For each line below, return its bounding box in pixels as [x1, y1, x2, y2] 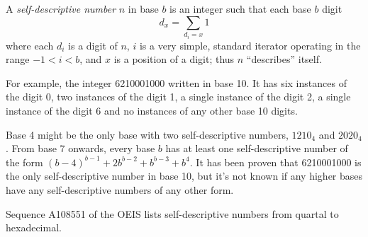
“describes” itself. [246, 52, 322, 67]
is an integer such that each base [169, 1, 311, 16]
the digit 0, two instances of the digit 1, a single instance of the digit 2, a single [6, 89, 351, 104]
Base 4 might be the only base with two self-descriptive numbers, [6, 127, 289, 141]
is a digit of [68, 37, 118, 52]
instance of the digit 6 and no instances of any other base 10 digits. [6, 103, 298, 117]
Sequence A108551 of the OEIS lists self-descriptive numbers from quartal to [6, 206, 339, 221]
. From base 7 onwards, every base [6, 141, 155, 156]
